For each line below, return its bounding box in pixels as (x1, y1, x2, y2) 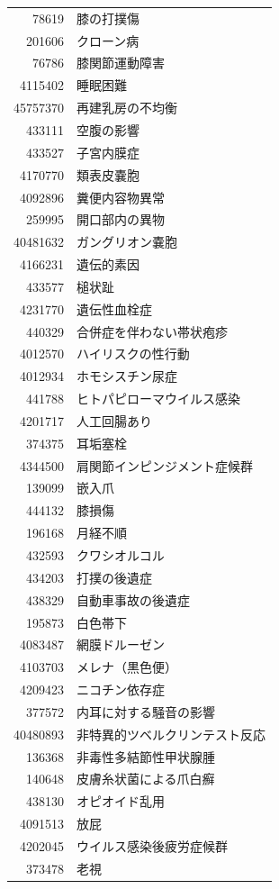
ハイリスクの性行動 (76, 344, 190, 363)
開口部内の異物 (76, 210, 165, 229)
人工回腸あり (76, 411, 152, 430)
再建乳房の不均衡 (76, 98, 177, 117)
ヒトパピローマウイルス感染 (76, 389, 240, 408)
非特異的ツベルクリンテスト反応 (76, 724, 265, 743)
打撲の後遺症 (76, 567, 152, 586)
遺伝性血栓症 (76, 299, 152, 318)
